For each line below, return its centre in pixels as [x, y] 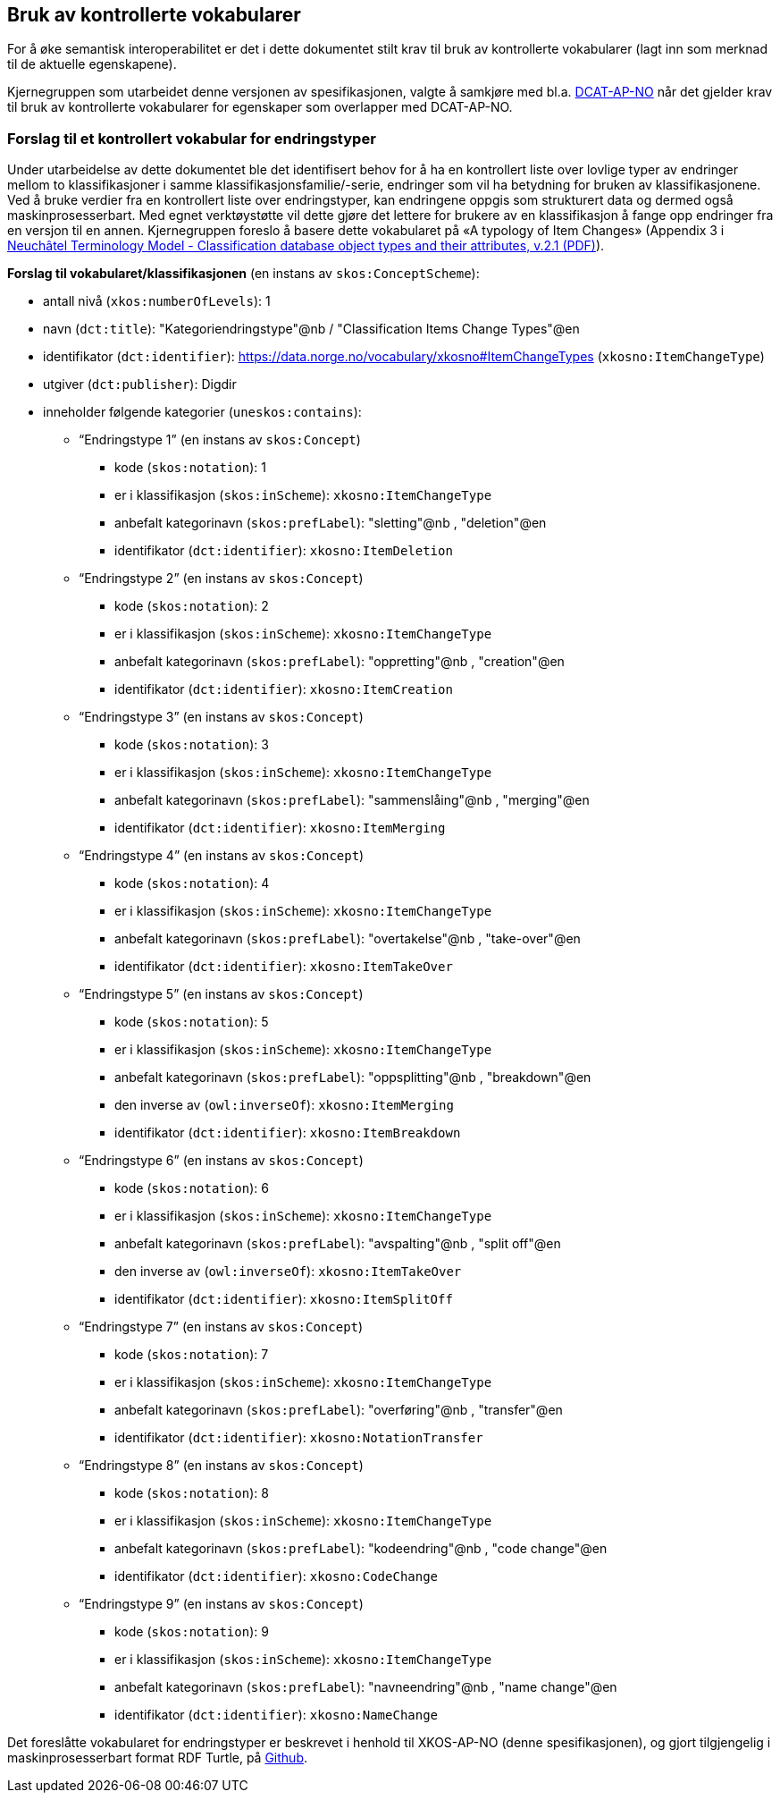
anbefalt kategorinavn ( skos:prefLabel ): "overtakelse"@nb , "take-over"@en [348, 939]
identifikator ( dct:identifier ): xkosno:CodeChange [277, 1576]
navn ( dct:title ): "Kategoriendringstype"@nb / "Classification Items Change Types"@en [311, 329]
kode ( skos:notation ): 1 [190, 468]
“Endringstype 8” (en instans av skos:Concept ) [221, 1466]
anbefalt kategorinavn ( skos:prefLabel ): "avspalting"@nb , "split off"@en [338, 1244]
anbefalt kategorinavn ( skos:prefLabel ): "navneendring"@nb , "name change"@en [366, 1687]
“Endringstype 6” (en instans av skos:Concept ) [221, 1161]
